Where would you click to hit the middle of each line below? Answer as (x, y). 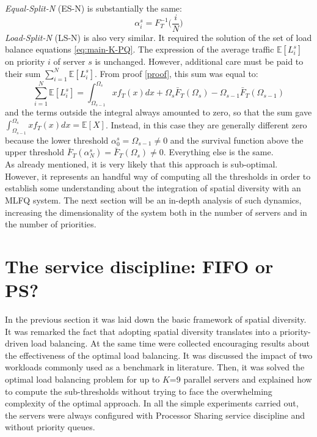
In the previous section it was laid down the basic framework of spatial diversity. (156, 319)
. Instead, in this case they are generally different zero (206, 124)
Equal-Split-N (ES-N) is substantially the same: (93, 8)
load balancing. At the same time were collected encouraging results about (170, 343)
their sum (23, 73)
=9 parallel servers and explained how (241, 379)
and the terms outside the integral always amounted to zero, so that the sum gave (158, 112)
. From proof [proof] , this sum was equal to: (176, 73)
